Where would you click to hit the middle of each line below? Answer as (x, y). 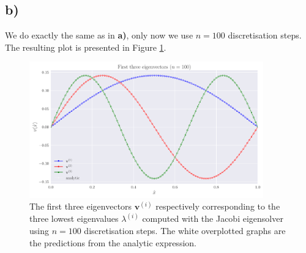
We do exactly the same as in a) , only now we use (99, 35)
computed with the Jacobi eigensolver (213, 218)
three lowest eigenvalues (74, 218)
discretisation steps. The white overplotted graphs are (185, 231)
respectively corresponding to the (218, 206)
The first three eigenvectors (81, 206)
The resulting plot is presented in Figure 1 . (86, 47)
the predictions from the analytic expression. (113, 242)
